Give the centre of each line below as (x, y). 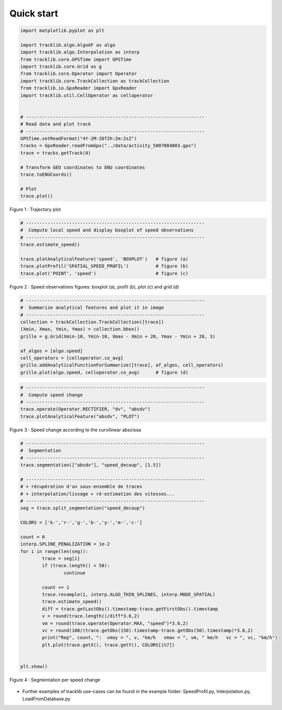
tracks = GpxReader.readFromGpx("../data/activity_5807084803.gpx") (108, 146)
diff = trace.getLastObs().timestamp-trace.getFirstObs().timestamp (130, 609)
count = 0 (33, 537)
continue (74, 573)
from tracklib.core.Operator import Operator (79, 74)
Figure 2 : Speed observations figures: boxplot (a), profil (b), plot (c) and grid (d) (94, 287)
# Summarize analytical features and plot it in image (92, 308)
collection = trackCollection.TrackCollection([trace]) (92, 322)
